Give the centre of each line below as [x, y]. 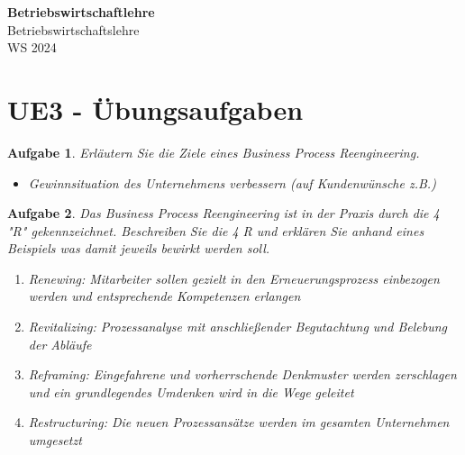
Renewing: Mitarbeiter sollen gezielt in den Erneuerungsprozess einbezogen [234, 278]
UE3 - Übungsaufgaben [155, 109]
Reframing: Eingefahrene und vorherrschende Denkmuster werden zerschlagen [242, 374]
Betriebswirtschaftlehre [81, 12]
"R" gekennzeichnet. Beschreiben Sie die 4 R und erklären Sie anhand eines [216, 230]
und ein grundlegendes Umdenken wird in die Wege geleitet [191, 391]
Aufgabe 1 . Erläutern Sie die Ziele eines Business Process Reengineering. [214, 152]
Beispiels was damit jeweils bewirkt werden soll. [139, 248]
